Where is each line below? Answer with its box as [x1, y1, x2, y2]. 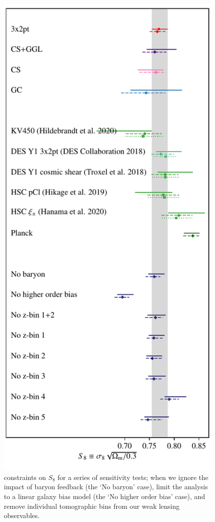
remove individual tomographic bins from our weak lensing [4, 500, 180, 511]
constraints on [4, 472, 46, 482]
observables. [4, 510, 40, 521]
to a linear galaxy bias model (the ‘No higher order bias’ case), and [4, 491, 205, 501]
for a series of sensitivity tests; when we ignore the [57, 472, 209, 482]
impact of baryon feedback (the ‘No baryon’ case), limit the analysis [4, 481, 208, 492]
